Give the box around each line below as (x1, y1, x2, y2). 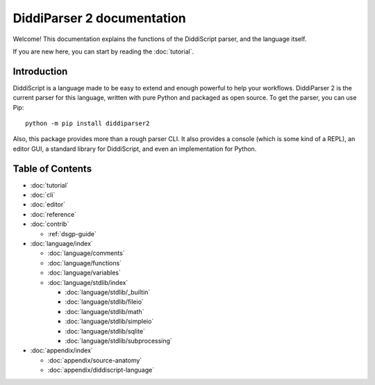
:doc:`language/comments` (47, 249, 125, 257)
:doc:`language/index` (30, 240, 93, 248)
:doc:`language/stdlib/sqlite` (65, 327, 146, 335)
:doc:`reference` (30, 210, 76, 218)
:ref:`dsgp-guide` (47, 229, 97, 238)
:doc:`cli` (30, 191, 56, 199)
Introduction (12, 65, 68, 77)
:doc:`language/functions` (47, 259, 122, 267)
